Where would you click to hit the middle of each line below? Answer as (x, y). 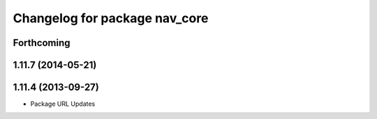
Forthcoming (42, 43)
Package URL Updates (63, 104)
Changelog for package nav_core (111, 18)
